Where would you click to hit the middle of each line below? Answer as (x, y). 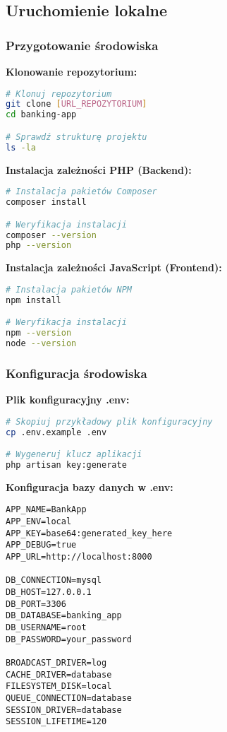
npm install (33, 300)
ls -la (21, 147)
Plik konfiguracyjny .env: (68, 400)
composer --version (51, 235)
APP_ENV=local (39, 522)
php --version (39, 246)
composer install (46, 202)
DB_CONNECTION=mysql (54, 580)
